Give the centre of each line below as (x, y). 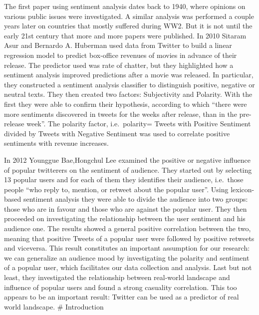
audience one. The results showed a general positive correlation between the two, (128, 228)
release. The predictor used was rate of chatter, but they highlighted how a (119, 65)
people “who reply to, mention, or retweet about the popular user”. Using (116, 189)
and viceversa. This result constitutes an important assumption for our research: (127, 248)
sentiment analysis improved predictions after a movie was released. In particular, (129, 75)
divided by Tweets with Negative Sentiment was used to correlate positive (117, 133)
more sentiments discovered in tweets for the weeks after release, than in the (121, 114)
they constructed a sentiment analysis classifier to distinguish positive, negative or (129, 84)
